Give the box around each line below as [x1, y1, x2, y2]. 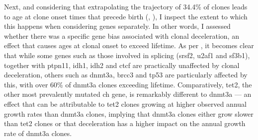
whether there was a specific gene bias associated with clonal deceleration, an [4, 30, 239, 41]
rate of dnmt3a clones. [4, 128, 72, 138]
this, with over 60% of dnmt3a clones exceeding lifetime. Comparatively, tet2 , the [4, 79, 252, 89]
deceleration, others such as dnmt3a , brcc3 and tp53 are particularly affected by [4, 70, 248, 80]
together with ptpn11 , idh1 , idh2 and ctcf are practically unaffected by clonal [4, 60, 240, 70]
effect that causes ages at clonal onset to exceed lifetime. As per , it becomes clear [4, 40, 254, 51]
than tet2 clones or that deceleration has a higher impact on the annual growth [4, 118, 246, 129]
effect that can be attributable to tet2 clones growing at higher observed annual [4, 98, 247, 109]
